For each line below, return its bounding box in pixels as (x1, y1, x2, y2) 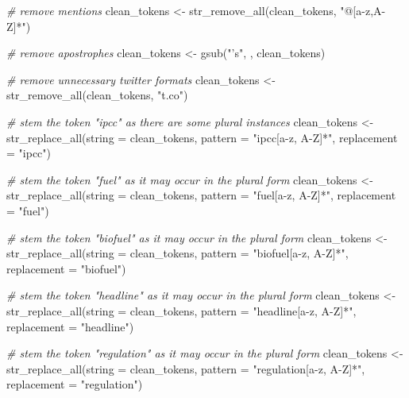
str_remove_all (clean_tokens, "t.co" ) (6, 87, 188, 103)
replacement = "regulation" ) (6, 376, 143, 392)
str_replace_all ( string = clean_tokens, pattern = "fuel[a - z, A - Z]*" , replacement (6, 187, 396, 203)
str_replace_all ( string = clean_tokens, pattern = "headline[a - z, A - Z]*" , (6, 302, 357, 319)
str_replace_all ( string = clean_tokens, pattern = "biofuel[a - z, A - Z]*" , (6, 245, 349, 261)
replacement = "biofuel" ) (6, 260, 126, 276)
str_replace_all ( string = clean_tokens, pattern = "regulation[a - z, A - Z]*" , (6, 360, 365, 377)
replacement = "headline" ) (6, 318, 134, 334)
